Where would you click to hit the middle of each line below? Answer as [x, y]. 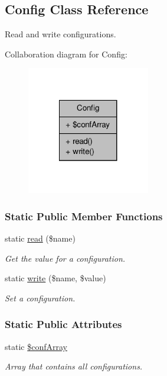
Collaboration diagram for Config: [66, 54]
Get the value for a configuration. [65, 258]
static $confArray [36, 346]
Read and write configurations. [60, 34]
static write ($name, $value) [55, 278]
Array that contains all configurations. [74, 366]
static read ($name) [40, 238]
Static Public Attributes [63, 324]
